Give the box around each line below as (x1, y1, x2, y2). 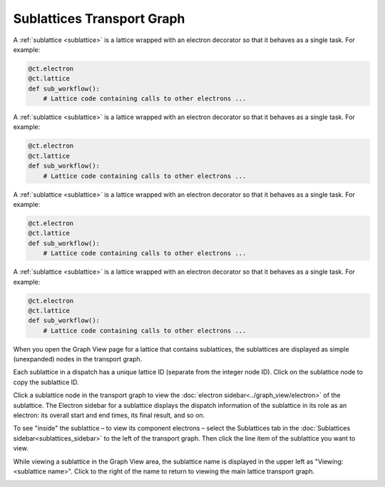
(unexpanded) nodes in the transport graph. (13, 355, 143, 364)
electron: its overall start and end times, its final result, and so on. (13, 411, 205, 420)
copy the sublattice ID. (13, 378, 79, 386)
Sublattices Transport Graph (13, 11, 185, 26)
